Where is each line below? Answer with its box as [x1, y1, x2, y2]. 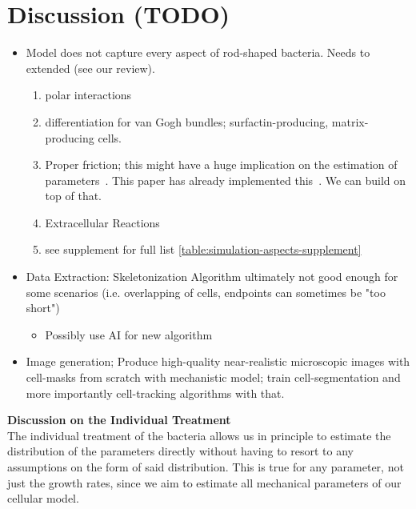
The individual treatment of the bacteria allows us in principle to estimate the [7, 427, 391, 443]
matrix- [331, 113, 369, 130]
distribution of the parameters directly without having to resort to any [7, 443, 354, 459]
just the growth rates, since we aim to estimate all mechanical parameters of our [7, 474, 402, 491]
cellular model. [7, 490, 79, 507]
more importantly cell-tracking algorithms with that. [26, 384, 285, 401]
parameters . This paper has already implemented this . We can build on [45, 171, 406, 188]
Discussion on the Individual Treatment [7, 411, 231, 428]
